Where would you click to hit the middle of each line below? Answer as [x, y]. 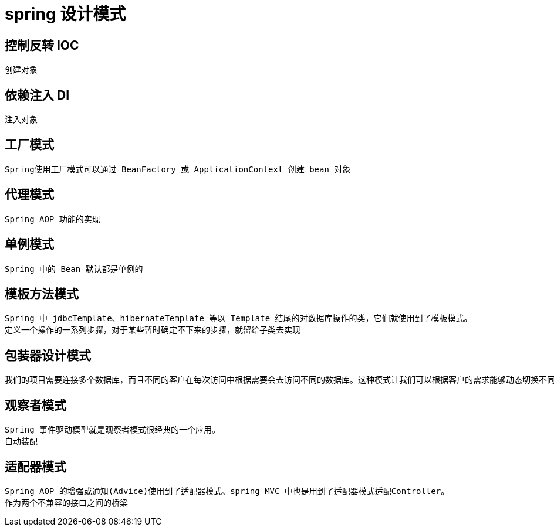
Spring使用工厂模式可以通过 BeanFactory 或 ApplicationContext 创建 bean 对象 [178, 169]
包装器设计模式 [48, 355]
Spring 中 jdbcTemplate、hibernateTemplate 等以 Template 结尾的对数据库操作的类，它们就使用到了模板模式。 [239, 319]
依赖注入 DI [37, 95]
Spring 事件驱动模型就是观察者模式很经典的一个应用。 [112, 430]
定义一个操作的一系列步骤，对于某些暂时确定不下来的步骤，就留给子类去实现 [153, 330]
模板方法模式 [42, 294]
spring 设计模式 [65, 14]
